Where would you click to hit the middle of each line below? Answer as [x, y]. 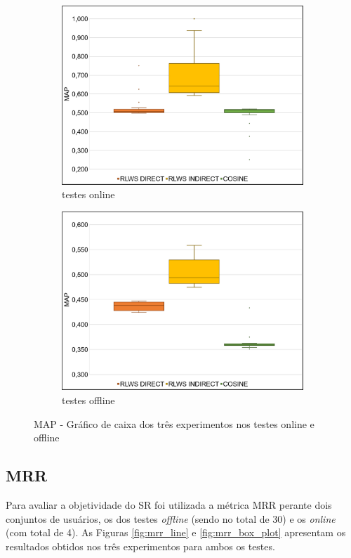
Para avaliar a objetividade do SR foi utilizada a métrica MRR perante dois [169, 505]
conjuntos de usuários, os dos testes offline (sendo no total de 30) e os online [171, 518]
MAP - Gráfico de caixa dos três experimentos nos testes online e [174, 423]
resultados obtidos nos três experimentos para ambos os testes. [140, 546]
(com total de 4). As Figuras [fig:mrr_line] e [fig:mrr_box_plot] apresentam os [176, 532]
